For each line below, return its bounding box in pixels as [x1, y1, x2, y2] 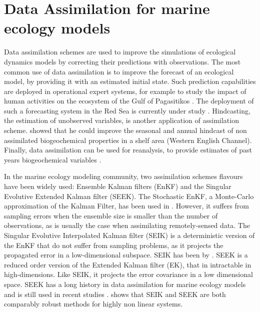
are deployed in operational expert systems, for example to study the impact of [4, 85, 246, 96]
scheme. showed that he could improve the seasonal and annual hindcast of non [4, 125, 247, 135]
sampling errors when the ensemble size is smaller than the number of [4, 210, 218, 220]
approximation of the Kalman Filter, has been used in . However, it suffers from [4, 200, 249, 211]
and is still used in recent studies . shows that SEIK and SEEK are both [4, 288, 226, 299]
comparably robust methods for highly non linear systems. [4, 298, 183, 309]
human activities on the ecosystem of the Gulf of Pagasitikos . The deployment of [4, 95, 254, 106]
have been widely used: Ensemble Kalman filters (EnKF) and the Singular [4, 181, 231, 191]
